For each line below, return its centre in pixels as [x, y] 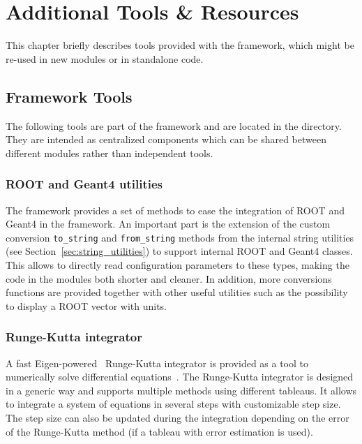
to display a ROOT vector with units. [86, 305]
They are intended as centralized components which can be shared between [166, 139]
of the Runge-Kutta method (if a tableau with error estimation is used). [159, 431]
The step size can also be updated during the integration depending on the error [178, 417]
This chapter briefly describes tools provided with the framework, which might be [180, 45]
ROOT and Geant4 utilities [84, 184]
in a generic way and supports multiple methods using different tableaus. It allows [181, 390]
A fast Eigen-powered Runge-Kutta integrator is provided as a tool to [157, 363]
